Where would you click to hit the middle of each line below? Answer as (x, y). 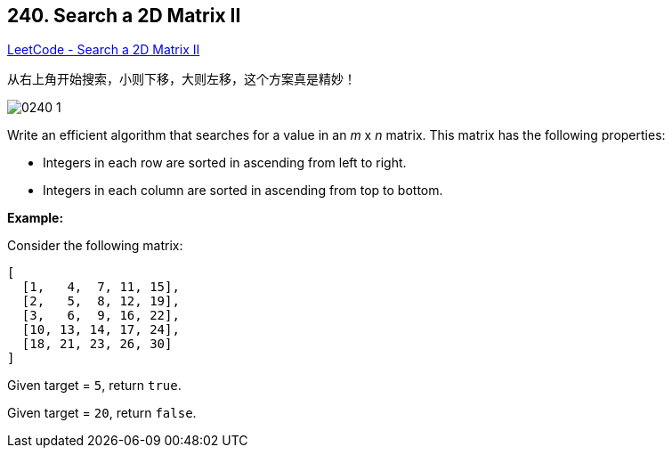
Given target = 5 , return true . (94, 386)
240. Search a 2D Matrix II (124, 16)
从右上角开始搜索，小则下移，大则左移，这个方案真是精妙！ (182, 79)
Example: (36, 218)
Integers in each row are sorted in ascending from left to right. (225, 163)
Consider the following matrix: (95, 246)
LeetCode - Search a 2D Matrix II (104, 50)
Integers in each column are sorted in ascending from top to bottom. (243, 191)
